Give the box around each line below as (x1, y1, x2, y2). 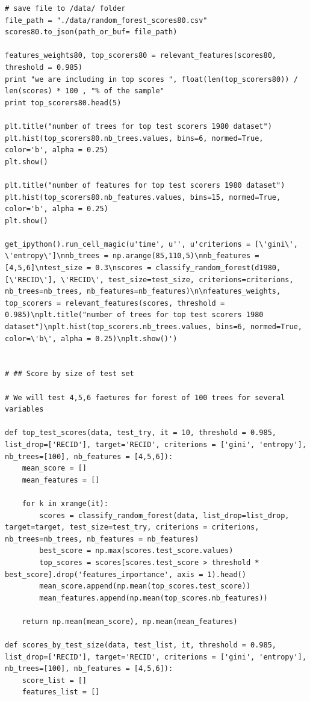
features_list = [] (22, 688, 100, 697)
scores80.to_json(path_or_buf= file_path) (5, 28, 178, 37)
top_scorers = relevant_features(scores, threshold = (5, 298, 225, 307)
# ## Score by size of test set (5, 369, 134, 378)
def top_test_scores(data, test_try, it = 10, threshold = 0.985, (5, 428, 277, 437)
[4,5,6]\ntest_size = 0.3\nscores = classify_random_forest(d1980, (5, 264, 281, 273)
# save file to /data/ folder (5, 4, 126, 13)
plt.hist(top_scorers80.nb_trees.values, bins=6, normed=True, (5, 134, 264, 143)
